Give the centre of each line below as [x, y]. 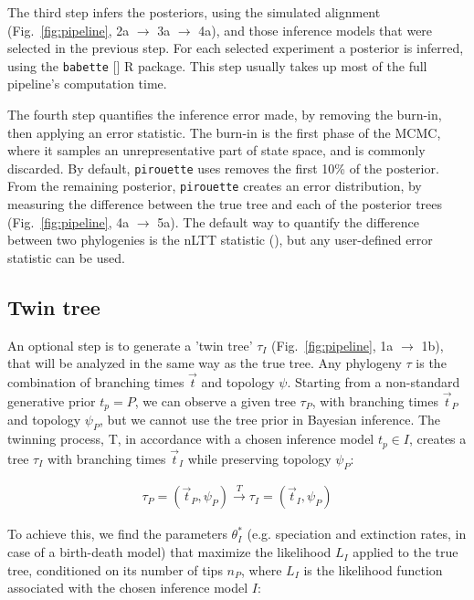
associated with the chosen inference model [128, 588]
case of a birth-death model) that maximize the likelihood [169, 552]
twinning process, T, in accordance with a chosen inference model [191, 439]
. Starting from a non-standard [374, 382]
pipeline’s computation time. [87, 84]
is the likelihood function [373, 569]
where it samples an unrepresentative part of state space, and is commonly [216, 150]
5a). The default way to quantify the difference [288, 221]
